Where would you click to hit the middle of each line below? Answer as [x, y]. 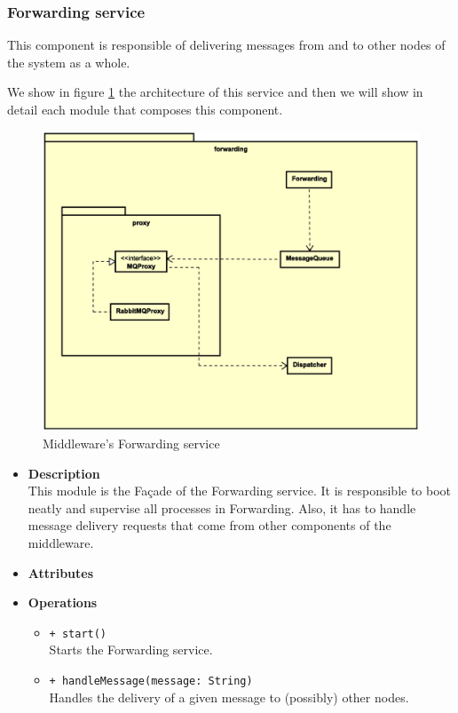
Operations [63, 602]
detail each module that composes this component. [145, 109]
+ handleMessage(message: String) [151, 681]
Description [64, 473]
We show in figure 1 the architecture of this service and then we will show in [215, 92]
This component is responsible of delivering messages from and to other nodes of [226, 45]
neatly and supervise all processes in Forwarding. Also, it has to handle [222, 507]
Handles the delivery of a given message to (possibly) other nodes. [229, 697]
